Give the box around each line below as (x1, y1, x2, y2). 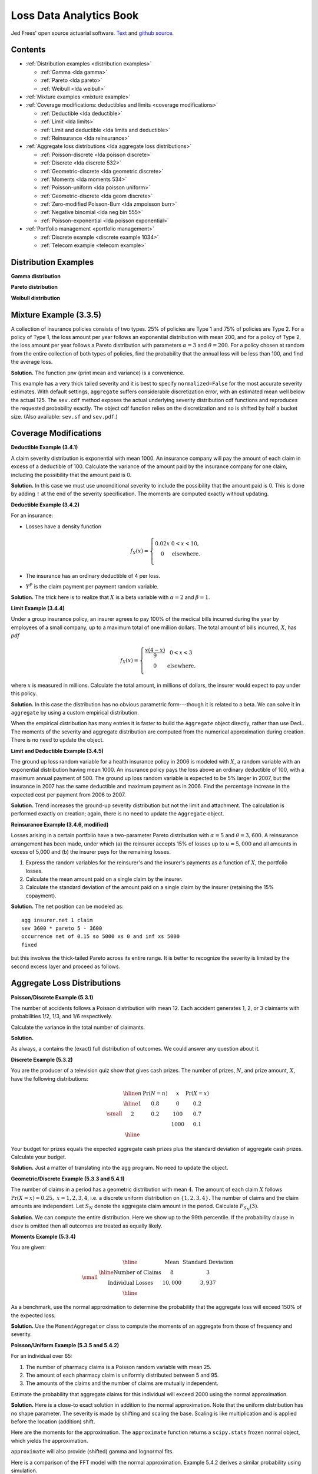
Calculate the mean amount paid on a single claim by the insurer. (25, 876, 183, 883)
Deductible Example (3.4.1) (11, 444, 78, 451)
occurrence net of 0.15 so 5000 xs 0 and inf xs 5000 (21, 933, 180, 940)
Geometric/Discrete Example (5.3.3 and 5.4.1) (11, 1175, 125, 1182)
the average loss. (11, 358, 53, 366)
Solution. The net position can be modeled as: (11, 903, 124, 910)
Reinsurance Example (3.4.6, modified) (11, 821, 109, 828)
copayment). (25, 892, 57, 899)
